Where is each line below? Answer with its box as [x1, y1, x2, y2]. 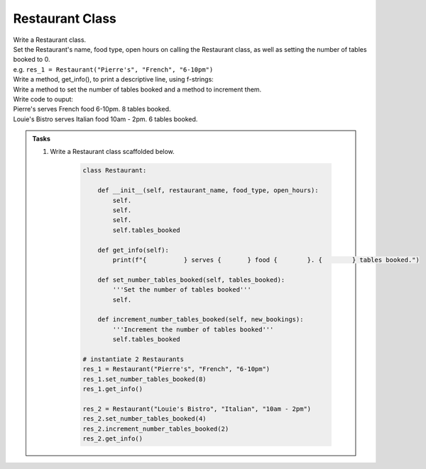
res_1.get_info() [82, 385, 143, 393]
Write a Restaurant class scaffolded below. [50, 148, 175, 156]
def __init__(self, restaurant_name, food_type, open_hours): [97, 187, 319, 194]
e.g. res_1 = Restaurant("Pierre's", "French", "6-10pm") [13, 65, 214, 74]
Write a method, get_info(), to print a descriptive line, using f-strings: [13, 75, 214, 84]
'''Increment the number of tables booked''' [112, 325, 274, 333]
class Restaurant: [82, 167, 147, 175]
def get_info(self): [97, 245, 170, 254]
